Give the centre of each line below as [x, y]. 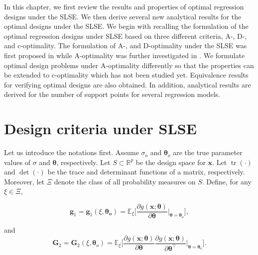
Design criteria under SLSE [100, 128]
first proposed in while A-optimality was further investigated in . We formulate [125, 55]
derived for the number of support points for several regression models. [112, 94]
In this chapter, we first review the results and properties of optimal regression [124, 6]
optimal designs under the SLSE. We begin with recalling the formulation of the [126, 26]
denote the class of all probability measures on [125, 181]
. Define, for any [227, 181]
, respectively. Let [83, 162]
